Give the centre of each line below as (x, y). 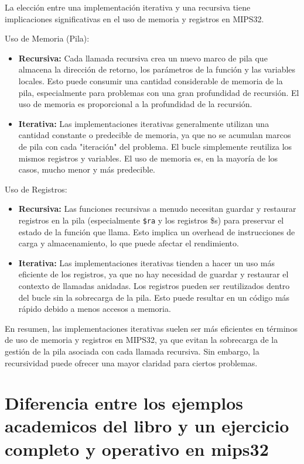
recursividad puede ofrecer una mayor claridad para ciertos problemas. (131, 362)
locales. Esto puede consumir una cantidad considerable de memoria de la (151, 80)
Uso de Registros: (36, 189)
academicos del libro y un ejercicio (147, 426)
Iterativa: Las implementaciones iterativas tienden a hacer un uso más (147, 262)
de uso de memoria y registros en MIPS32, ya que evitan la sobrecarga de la (141, 340)
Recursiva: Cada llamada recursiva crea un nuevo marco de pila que (143, 58)
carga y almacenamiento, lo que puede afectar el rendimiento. (129, 243)
